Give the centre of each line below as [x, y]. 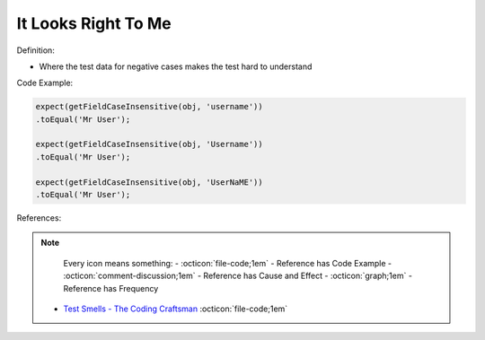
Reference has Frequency [111, 288]
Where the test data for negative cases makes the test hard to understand [176, 66]
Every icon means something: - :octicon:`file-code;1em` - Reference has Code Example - [228, 263]
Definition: [36, 50]
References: [39, 218]
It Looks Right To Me [94, 23]
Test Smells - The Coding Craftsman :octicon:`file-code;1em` [176, 309]
